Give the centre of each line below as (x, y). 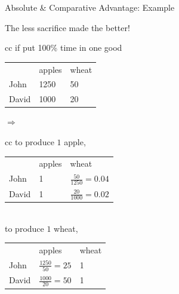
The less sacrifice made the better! (67, 27)
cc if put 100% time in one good (64, 48)
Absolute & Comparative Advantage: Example (90, 7)
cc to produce (30, 141)
